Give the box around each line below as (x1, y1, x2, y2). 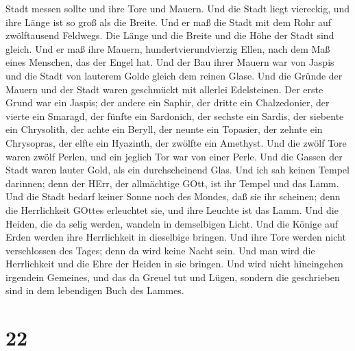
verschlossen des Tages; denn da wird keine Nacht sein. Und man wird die (5, 243, 315, 257)
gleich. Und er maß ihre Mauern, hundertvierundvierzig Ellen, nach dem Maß (5, 41, 330, 56)
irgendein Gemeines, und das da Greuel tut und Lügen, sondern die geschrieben (5, 269, 340, 284)
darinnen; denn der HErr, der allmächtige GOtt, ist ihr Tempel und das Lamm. (5, 175, 339, 190)
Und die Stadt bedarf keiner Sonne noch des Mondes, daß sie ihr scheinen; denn (5, 189, 341, 204)
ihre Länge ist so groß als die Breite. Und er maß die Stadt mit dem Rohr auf (5, 14, 332, 29)
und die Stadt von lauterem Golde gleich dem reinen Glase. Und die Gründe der (5, 68, 343, 82)
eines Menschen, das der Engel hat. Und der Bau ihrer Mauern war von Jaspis (5, 55, 334, 69)
